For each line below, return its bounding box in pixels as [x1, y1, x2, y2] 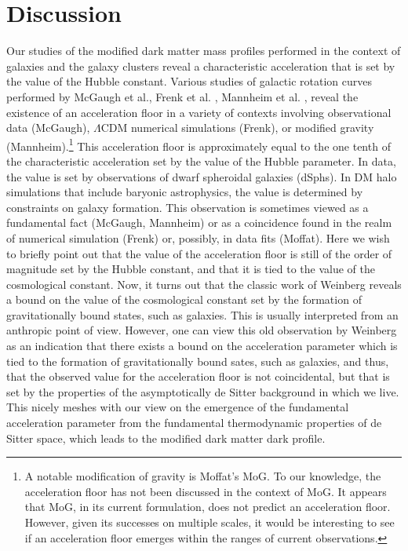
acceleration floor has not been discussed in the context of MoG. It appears [24, 483, 387, 499]
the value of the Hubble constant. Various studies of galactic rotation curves [6, 73, 373, 89]
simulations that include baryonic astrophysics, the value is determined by [6, 184, 363, 200]
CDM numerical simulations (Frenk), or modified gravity [100, 119, 374, 136]
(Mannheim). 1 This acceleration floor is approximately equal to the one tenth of [6, 135, 391, 154]
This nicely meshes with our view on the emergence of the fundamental [6, 399, 349, 415]
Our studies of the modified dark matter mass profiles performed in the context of [6, 42, 401, 59]
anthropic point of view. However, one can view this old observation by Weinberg [6, 322, 397, 338]
